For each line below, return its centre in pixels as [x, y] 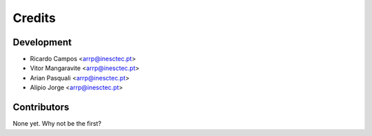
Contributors [41, 107]
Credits [34, 18]
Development [42, 42]
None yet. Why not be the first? [57, 124]
